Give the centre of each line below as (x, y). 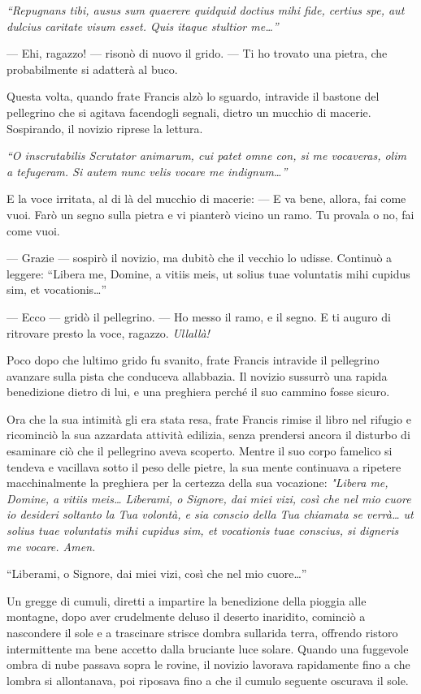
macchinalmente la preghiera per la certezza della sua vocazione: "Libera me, (197, 483)
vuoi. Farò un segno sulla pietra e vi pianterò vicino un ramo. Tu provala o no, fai (210, 214)
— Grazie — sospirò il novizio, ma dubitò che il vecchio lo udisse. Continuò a (200, 258)
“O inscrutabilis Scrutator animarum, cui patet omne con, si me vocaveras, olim (206, 155)
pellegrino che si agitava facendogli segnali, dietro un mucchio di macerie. (189, 112)
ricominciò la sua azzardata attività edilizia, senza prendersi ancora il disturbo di (208, 435)
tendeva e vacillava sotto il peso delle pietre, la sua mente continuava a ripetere (204, 466)
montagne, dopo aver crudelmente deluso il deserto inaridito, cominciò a (186, 616)
